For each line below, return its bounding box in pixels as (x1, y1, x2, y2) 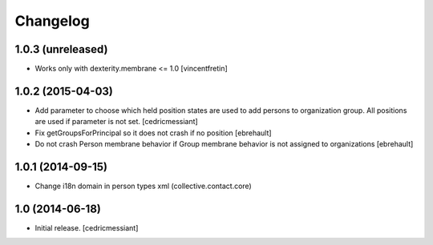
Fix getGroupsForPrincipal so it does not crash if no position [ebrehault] (34, 128, 272, 138)
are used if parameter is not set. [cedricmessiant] (34, 117, 198, 127)
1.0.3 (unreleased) (14, 42, 108, 56)
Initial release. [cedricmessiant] (34, 223, 139, 232)
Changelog (14, 12, 90, 30)
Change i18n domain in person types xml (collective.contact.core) (34, 181, 252, 191)
